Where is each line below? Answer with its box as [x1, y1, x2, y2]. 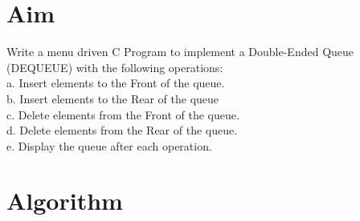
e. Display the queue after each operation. [6, 137, 212, 154]
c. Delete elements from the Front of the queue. [6, 106, 239, 123]
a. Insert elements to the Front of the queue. [6, 74, 225, 91]
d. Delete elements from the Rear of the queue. [6, 122, 238, 139]
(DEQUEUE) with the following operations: [6, 58, 223, 75]
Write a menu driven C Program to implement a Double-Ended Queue [6, 43, 354, 60]
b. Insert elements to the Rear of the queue [6, 90, 219, 106]
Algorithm [6, 184, 123, 217]
